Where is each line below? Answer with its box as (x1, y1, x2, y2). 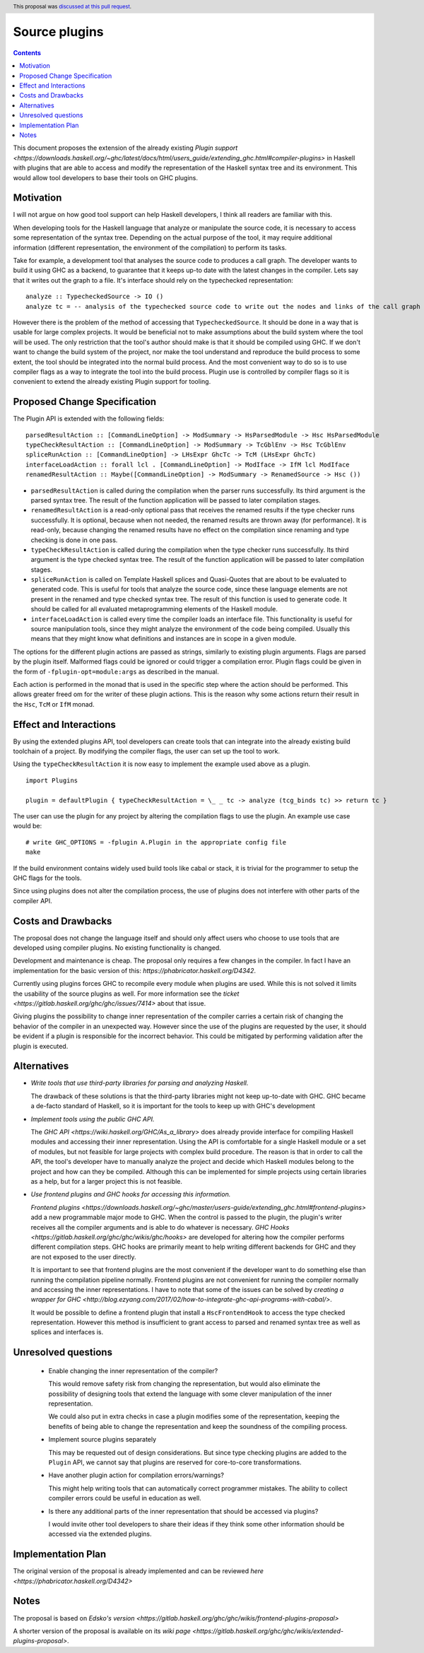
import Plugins (25, 776, 78, 784)
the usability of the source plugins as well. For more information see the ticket (13, 989, 240, 998)
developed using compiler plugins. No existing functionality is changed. (13, 943, 222, 952)
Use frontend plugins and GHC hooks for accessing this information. (30, 1190, 231, 1199)
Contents (13, 48, 42, 57)
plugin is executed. (13, 1042, 69, 1050)
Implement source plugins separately (48, 1435, 157, 1444)
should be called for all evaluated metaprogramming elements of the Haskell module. (30, 605, 278, 613)
